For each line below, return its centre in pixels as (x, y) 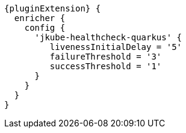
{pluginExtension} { (53, 8)
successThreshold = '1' (106, 66)
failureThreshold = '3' (106, 57)
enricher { (40, 18)
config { (45, 28)
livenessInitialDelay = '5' (116, 47)
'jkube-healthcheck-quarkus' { (108, 37)
